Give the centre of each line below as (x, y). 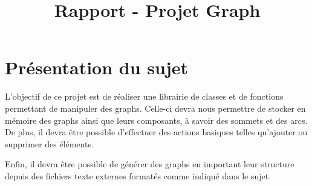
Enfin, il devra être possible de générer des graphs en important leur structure (150, 164)
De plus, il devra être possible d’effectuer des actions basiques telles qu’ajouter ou (156, 132)
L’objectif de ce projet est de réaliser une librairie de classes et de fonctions (144, 96)
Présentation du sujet (97, 67)
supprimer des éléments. (49, 143)
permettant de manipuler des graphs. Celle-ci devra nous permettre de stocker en (155, 108)
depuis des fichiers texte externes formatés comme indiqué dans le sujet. (138, 175)
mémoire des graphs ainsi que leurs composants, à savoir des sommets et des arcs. (156, 120)
